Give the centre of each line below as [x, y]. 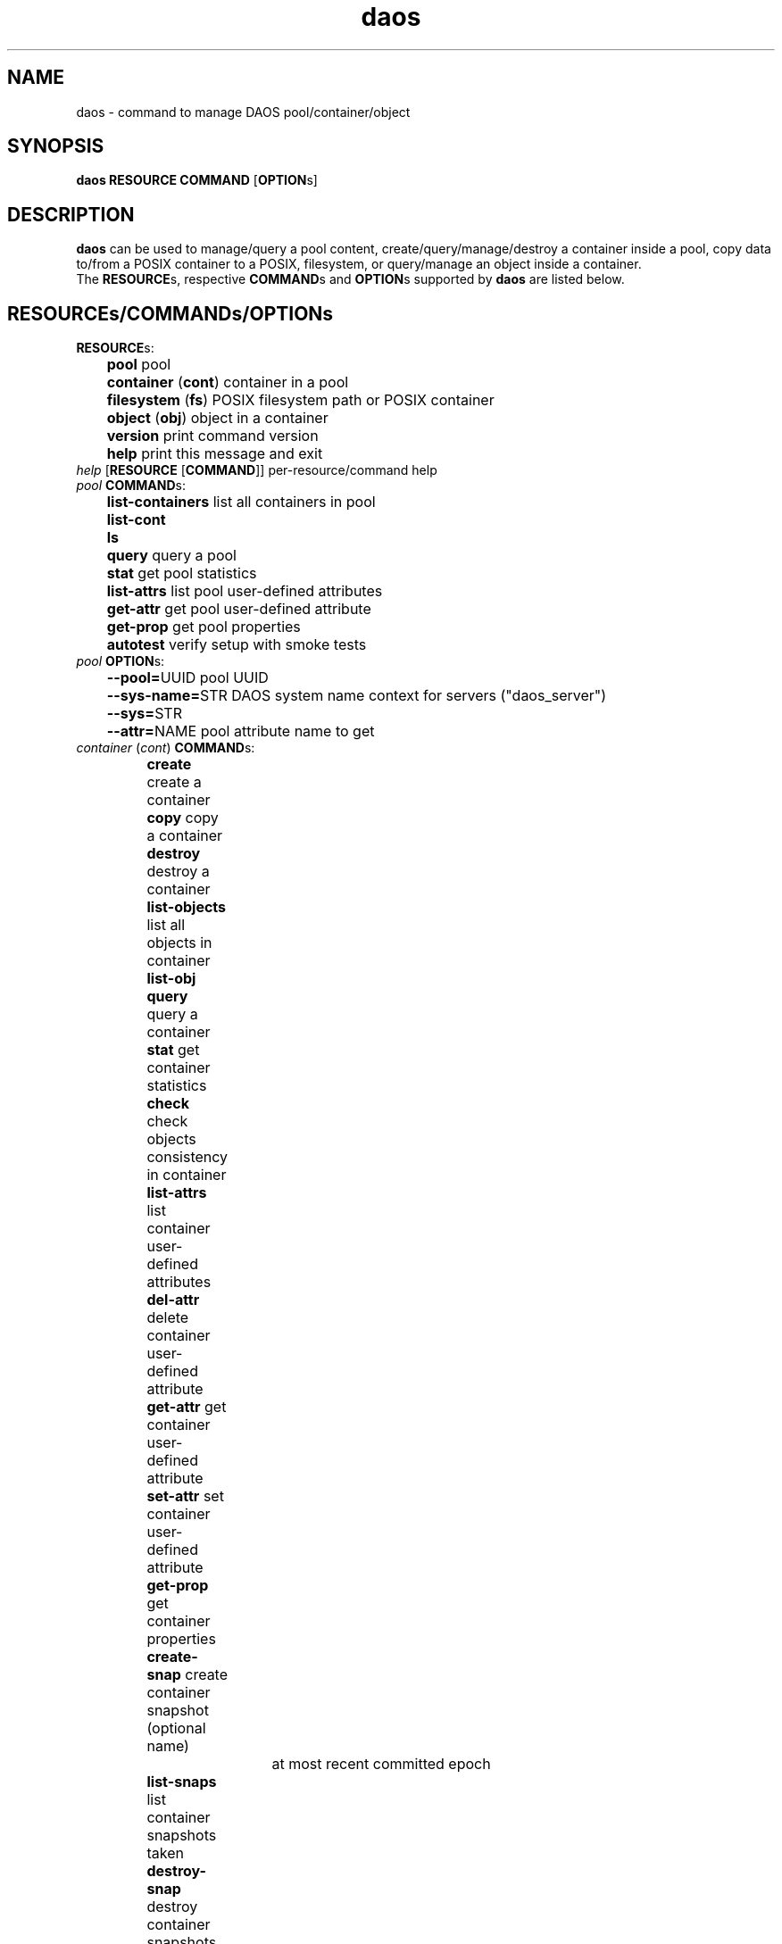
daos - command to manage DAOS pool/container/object [243, 112]
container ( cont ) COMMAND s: [166, 748]
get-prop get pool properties [204, 627]
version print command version [212, 436]
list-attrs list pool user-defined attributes [245, 591]
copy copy [183, 818]
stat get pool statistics [182, 573]
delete [168, 1318]
